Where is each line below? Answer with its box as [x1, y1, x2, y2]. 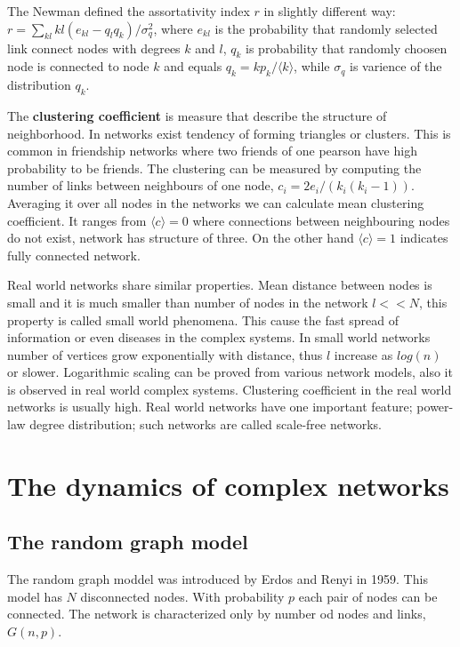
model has [7, 587, 62, 605]
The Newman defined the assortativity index [7, 2, 250, 20]
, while [294, 57, 330, 76]
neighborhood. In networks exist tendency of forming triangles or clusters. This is [7, 124, 451, 142]
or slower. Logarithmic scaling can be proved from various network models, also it [7, 363, 453, 381]
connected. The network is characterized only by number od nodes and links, [7, 604, 426, 623]
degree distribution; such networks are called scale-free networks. [29, 415, 382, 434]
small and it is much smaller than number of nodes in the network [7, 292, 368, 311]
